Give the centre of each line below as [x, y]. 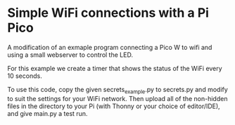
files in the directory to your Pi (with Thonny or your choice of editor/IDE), [114, 106]
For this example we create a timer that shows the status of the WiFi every [115, 68]
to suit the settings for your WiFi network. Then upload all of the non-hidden [118, 98]
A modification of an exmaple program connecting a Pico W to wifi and [110, 47]
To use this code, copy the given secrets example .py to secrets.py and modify [118, 90]
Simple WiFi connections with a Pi [108, 13]
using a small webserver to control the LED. [70, 55]
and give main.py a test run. [47, 113]
